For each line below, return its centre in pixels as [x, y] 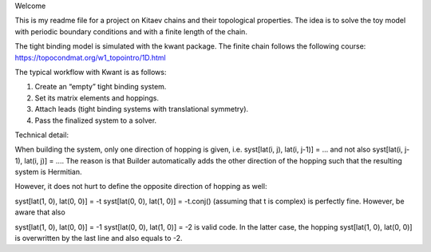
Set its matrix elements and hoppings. [97, 98]
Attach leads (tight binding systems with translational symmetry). [142, 109]
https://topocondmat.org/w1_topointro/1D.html [91, 57]
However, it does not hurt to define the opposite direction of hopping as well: [141, 187]
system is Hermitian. [49, 172]
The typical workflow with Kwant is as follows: [91, 72]
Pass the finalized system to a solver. [96, 120]
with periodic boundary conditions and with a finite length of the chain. [131, 31]
